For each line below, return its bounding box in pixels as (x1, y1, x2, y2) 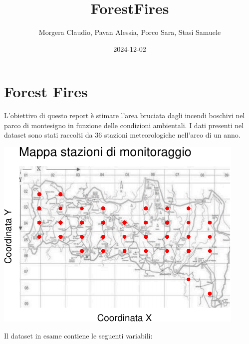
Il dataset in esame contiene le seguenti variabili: (4, 330, 153, 341)
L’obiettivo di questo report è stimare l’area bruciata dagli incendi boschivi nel (4, 110, 245, 121)
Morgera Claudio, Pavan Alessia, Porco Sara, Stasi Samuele (38, 27, 221, 37)
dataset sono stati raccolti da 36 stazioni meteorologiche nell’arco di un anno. (4, 130, 241, 140)
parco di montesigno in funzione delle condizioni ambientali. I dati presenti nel (4, 120, 244, 130)
